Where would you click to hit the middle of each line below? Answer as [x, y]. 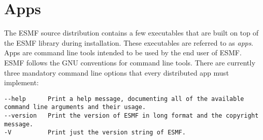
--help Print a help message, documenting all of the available [124, 99]
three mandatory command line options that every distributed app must [117, 72]
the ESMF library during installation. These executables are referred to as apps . [129, 42]
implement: [22, 82]
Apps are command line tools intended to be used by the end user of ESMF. [123, 52]
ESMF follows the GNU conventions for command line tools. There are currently [130, 62]
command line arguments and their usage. [75, 107]
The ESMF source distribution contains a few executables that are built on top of [131, 33]
